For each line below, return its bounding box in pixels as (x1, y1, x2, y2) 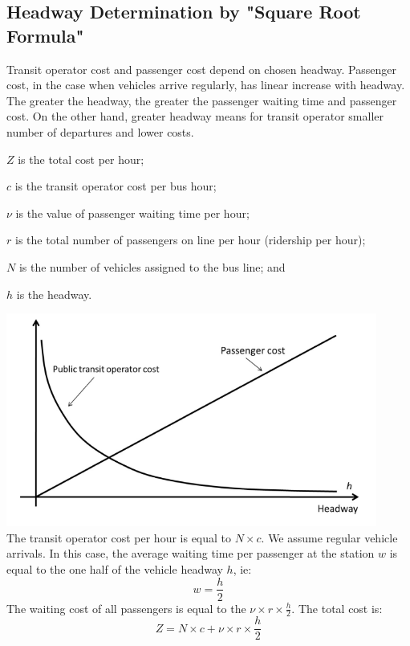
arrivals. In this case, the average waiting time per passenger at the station (6, 545, 375, 562)
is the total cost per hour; (18, 150, 144, 167)
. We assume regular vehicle (261, 529, 398, 546)
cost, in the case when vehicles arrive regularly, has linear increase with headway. (6, 76, 405, 93)
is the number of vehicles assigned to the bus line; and (18, 258, 286, 275)
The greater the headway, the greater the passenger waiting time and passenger (6, 92, 397, 108)
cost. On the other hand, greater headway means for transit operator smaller (6, 108, 384, 125)
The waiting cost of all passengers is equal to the (6, 599, 246, 616)
